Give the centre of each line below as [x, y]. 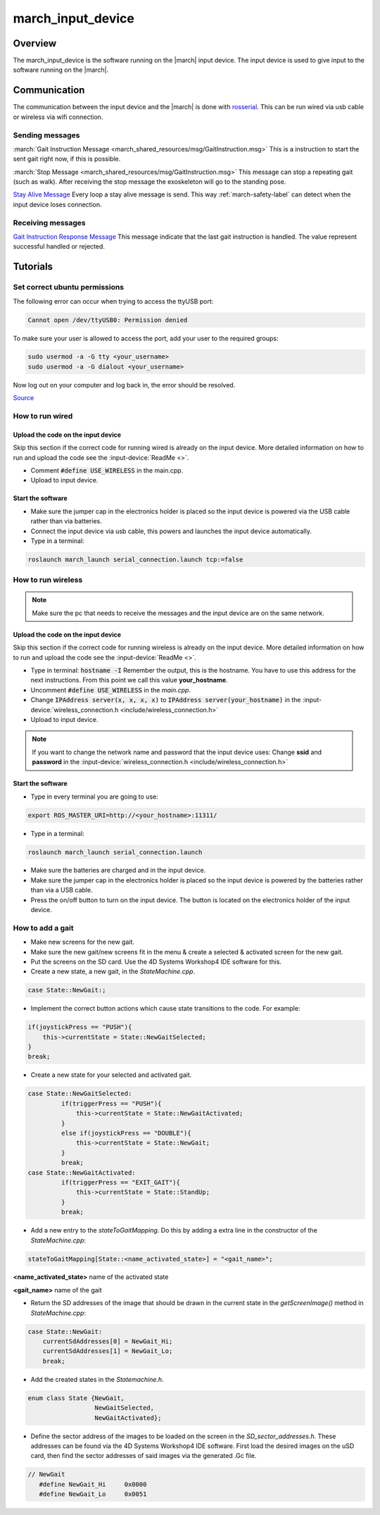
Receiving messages [49, 223]
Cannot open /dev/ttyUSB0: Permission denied [108, 320]
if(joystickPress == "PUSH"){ [80, 1027]
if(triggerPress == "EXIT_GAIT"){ [121, 1182]
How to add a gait [43, 928]
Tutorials [33, 267]
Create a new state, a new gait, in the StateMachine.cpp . [113, 971]
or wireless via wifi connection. [58, 117]
